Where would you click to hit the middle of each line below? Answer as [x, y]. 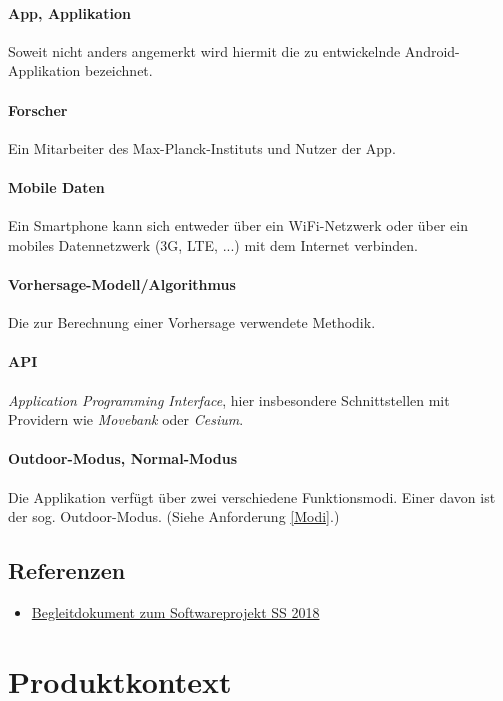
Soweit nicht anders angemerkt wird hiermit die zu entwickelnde [204, 50]
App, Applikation [69, 12]
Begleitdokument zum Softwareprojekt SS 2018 [175, 611]
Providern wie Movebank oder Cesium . [126, 419]
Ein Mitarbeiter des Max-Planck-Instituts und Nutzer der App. [202, 147]
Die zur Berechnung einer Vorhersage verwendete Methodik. [192, 322]
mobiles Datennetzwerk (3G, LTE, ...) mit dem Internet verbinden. [213, 244]
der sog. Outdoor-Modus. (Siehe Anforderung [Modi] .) [174, 516]
